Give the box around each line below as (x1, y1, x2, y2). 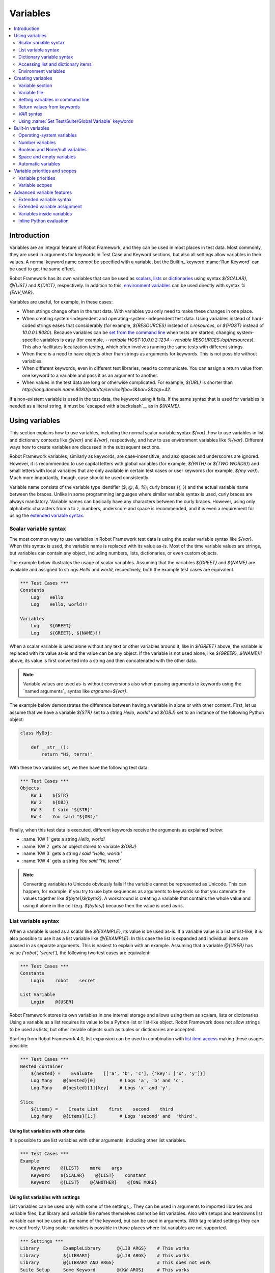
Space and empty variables (18, 153, 76, 160)
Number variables (18, 139, 56, 145)
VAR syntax (18, 111, 43, 117)
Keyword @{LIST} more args (31, 1165, 122, 1171)
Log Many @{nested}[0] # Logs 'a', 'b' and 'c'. (31, 1077, 184, 1084)
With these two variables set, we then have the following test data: (9, 764, 149, 771)
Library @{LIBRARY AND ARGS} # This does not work (20, 1260, 211, 1265)
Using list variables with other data (9, 1128, 85, 1134)
